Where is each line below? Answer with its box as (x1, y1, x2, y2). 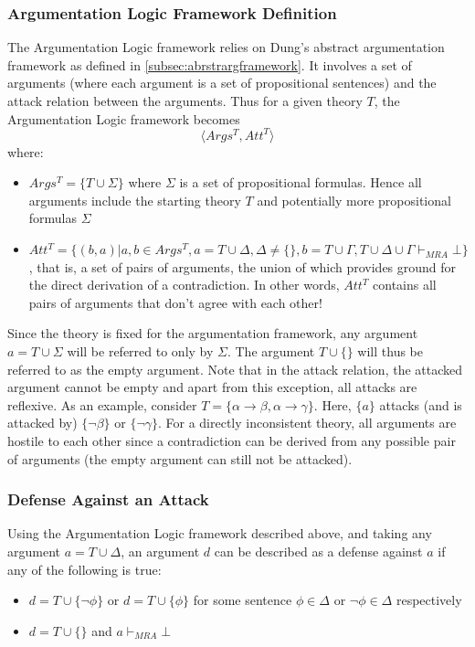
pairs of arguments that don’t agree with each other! (28, 292, 322, 312)
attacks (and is (379, 395, 462, 414)
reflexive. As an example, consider (7, 395, 197, 414)
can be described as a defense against (214, 542, 423, 560)
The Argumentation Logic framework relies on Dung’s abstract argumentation (7, 37, 445, 57)
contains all (373, 275, 437, 294)
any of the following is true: (7, 559, 162, 578)
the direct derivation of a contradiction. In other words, (28, 275, 340, 294)
